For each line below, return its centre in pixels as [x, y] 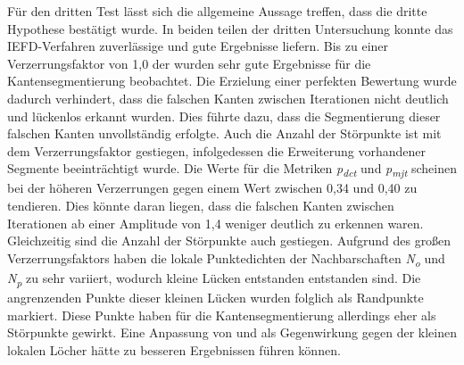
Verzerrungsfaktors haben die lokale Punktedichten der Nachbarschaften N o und [226, 259]
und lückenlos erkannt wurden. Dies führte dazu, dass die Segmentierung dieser [224, 116]
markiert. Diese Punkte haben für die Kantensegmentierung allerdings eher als [222, 315]
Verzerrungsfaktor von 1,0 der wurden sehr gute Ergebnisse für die [189, 63]
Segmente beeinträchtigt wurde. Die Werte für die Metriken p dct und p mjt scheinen [232, 170]
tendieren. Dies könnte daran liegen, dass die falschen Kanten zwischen [201, 206]
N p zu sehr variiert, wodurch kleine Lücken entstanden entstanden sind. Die [214, 278]
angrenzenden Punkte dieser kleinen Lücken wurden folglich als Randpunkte [215, 298]
